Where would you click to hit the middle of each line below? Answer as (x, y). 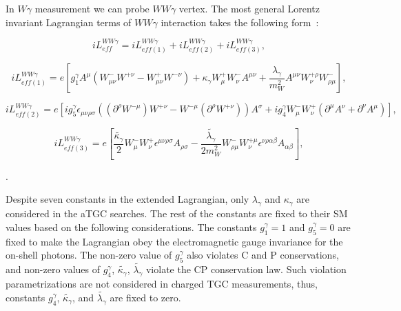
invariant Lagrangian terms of (69, 22)
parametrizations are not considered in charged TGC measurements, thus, (162, 283)
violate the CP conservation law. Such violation (246, 269)
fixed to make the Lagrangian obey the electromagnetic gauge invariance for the (174, 241)
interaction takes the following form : (240, 22)
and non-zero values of (53, 269)
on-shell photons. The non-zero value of (89, 255)
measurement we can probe (92, 8)
